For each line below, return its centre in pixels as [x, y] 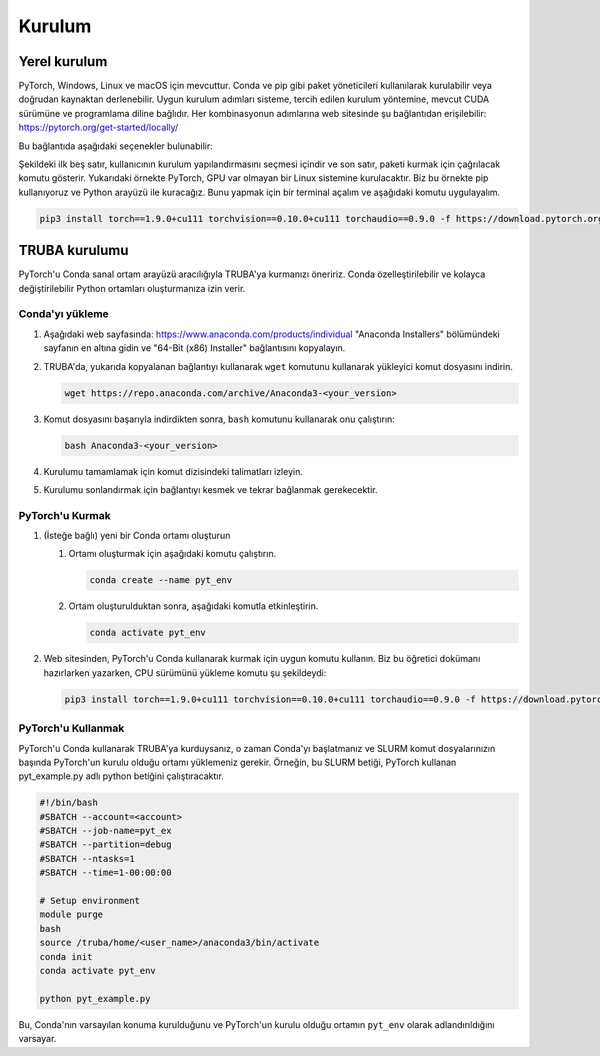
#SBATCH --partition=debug [105, 844]
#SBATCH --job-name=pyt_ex [105, 831]
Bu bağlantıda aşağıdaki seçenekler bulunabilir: [116, 146]
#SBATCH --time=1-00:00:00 [105, 873]
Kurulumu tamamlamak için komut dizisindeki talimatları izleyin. [173, 471]
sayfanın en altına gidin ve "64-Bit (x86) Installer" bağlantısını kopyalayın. [194, 348]
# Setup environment [89, 900]
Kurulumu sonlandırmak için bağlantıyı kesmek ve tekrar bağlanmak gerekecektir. [210, 489]
